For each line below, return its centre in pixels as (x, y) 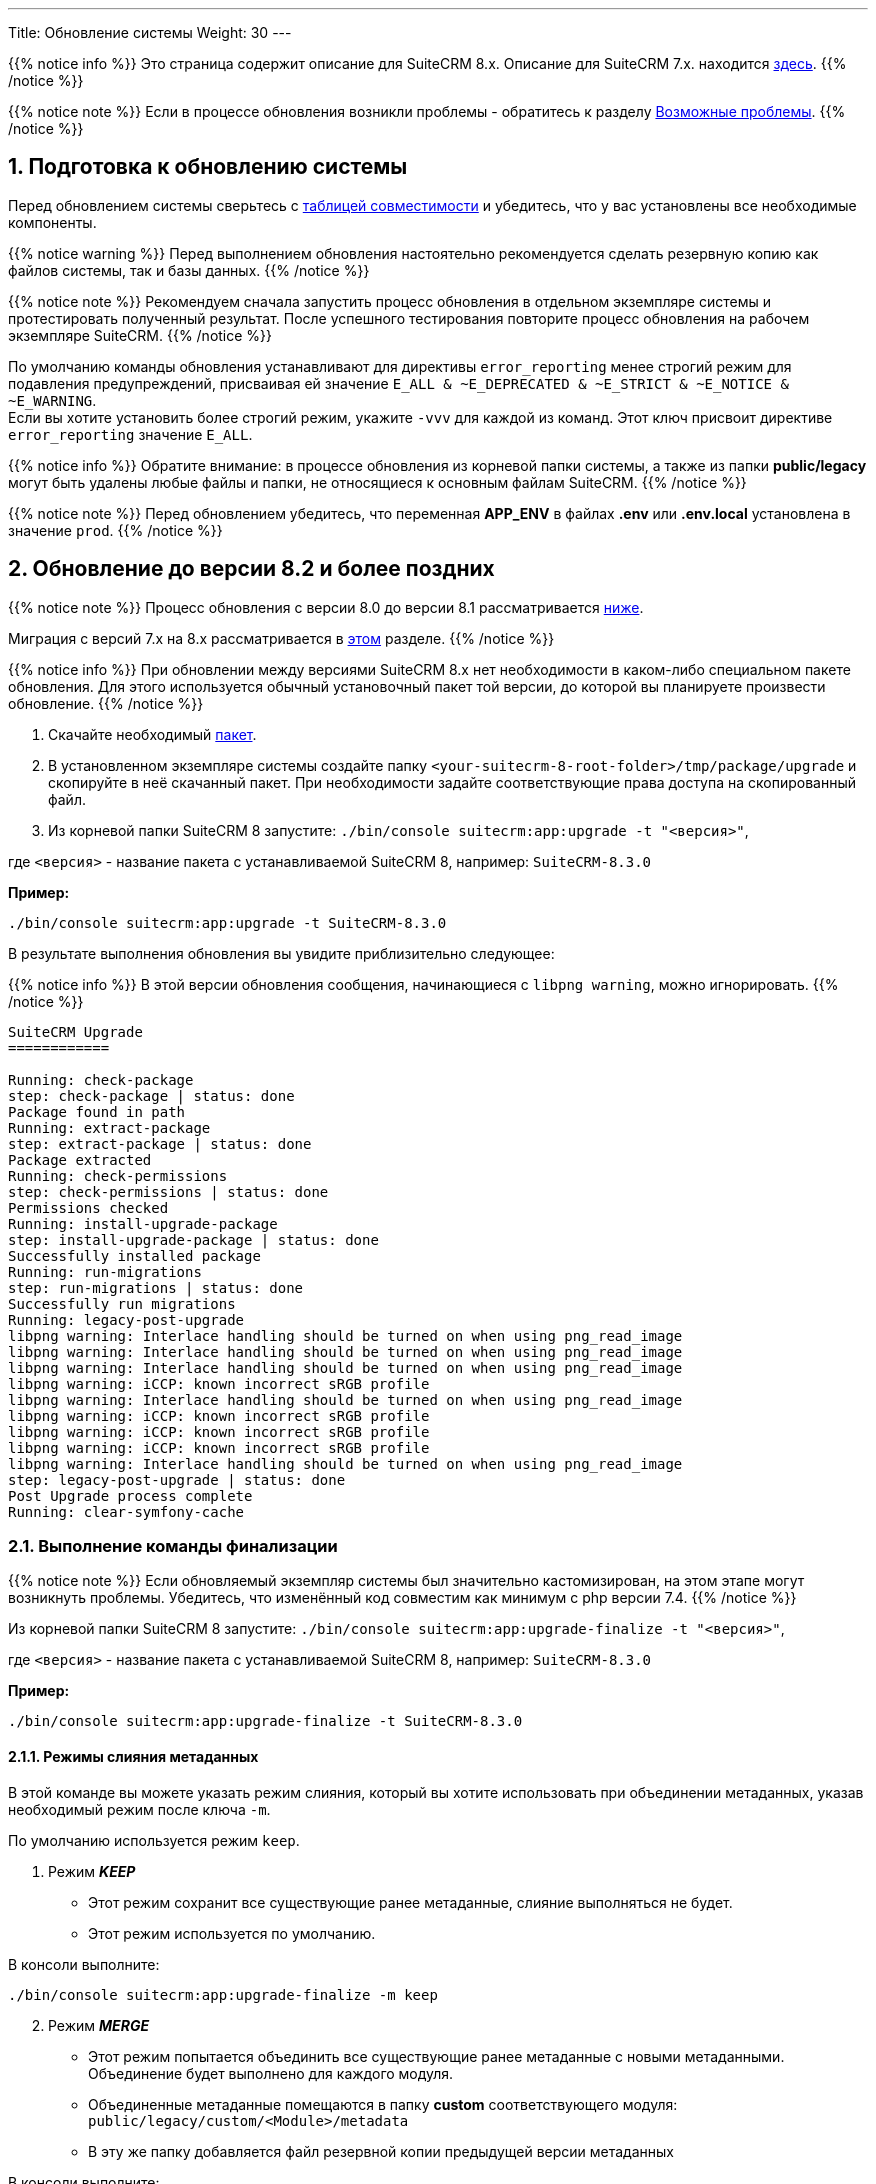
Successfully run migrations (122, 1303)
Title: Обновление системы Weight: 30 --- (150, 32)
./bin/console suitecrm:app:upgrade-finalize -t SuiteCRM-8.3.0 (265, 1721)
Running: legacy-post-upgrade (126, 1319)
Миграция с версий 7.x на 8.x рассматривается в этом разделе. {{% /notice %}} (281, 638)
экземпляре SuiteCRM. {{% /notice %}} (140, 335)
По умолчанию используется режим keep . (154, 1840)
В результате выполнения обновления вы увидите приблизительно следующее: (281, 953)
